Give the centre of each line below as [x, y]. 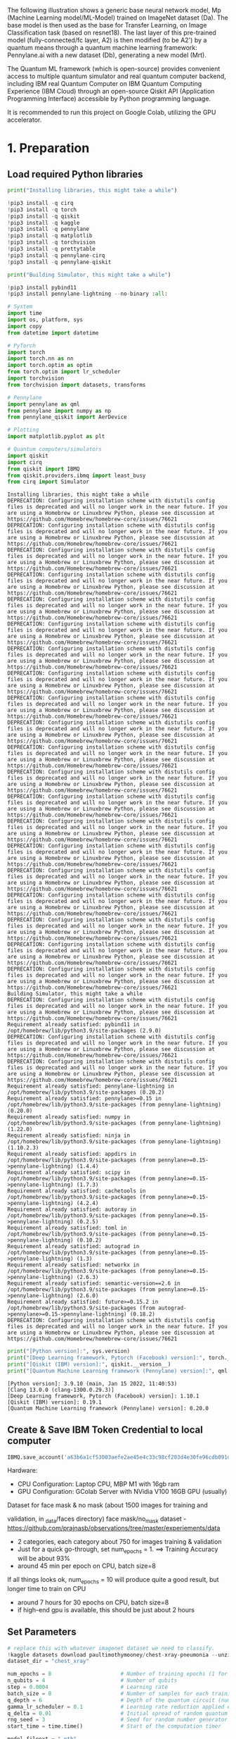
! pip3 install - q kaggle [44, 223]
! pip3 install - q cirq [40, 203]
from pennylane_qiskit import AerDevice [67, 417]
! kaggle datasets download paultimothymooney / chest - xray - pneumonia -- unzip [120, 1654]
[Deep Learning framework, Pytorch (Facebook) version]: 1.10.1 [103, 1396]
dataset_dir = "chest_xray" [48, 1662]
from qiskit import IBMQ [44, 469]
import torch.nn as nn [40, 359]
